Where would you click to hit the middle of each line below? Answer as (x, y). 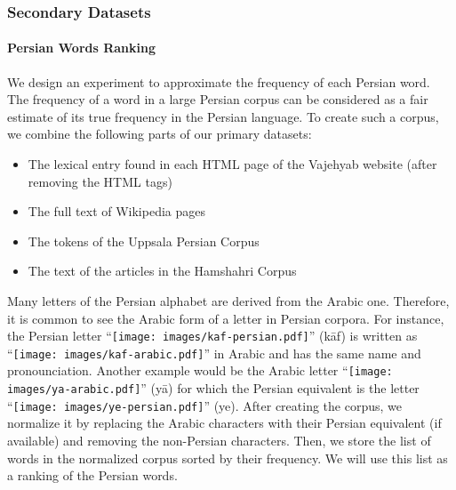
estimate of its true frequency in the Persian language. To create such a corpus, (223, 116)
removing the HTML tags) (100, 181)
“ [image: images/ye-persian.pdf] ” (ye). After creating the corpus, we (204, 405)
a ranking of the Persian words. (92, 475)
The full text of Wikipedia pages (117, 211)
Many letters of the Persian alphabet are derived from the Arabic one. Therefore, (228, 300)
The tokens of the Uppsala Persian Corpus (144, 241)
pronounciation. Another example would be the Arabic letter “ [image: (200, 370)
